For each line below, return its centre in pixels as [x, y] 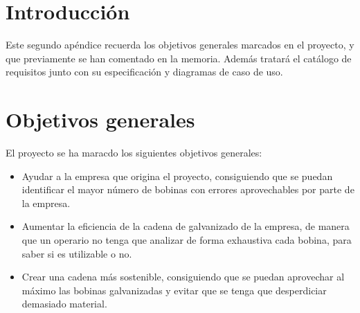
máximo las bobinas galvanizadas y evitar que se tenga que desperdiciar [174, 290]
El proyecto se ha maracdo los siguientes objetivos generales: [134, 153]
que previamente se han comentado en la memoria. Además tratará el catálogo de [179, 58]
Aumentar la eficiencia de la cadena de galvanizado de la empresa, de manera [186, 226]
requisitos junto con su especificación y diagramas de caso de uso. [144, 72]
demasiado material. [64, 304]
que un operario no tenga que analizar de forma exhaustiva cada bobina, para [187, 240]
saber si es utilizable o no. [77, 253]
